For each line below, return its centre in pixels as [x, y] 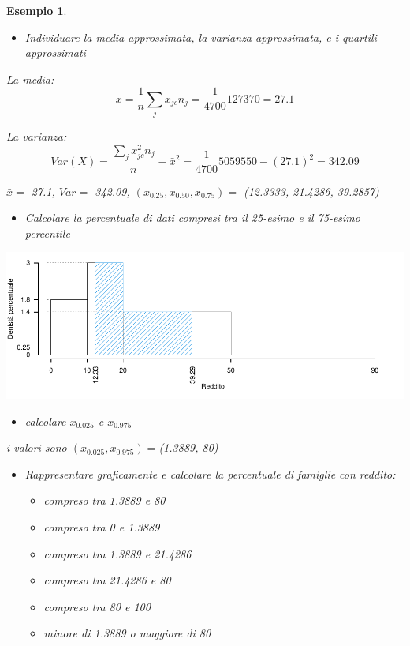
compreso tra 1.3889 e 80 [104, 500]
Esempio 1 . [37, 10]
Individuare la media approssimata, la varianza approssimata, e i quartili [201, 37]
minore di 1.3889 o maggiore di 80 [127, 633]
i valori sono [37, 447]
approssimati [55, 53]
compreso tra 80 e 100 [97, 606]
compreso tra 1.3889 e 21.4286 [117, 553]
